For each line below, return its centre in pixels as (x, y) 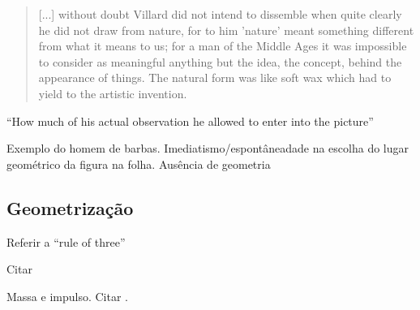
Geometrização (70, 207)
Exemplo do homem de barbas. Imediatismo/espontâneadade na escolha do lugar (208, 148)
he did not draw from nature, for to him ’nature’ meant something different (226, 30)
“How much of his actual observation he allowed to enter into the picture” (190, 121)
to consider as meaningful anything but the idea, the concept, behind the (220, 61)
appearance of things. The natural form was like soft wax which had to (215, 77)
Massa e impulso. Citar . (67, 296)
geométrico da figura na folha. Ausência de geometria (139, 164)
